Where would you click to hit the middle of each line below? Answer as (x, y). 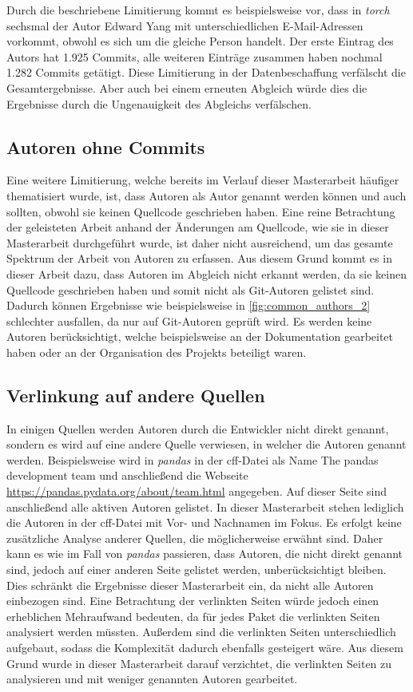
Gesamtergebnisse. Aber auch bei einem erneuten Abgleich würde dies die (187, 87)
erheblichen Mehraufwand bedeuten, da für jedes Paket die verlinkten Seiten (193, 616)
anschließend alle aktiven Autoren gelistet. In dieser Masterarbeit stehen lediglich (205, 506)
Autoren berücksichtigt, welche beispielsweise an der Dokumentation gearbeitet (200, 336)
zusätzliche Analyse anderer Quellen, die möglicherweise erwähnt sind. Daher (195, 538)
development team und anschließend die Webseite (127, 475)
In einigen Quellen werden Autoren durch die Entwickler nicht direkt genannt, (198, 428)
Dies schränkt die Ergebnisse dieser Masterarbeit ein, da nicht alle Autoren (190, 585)
